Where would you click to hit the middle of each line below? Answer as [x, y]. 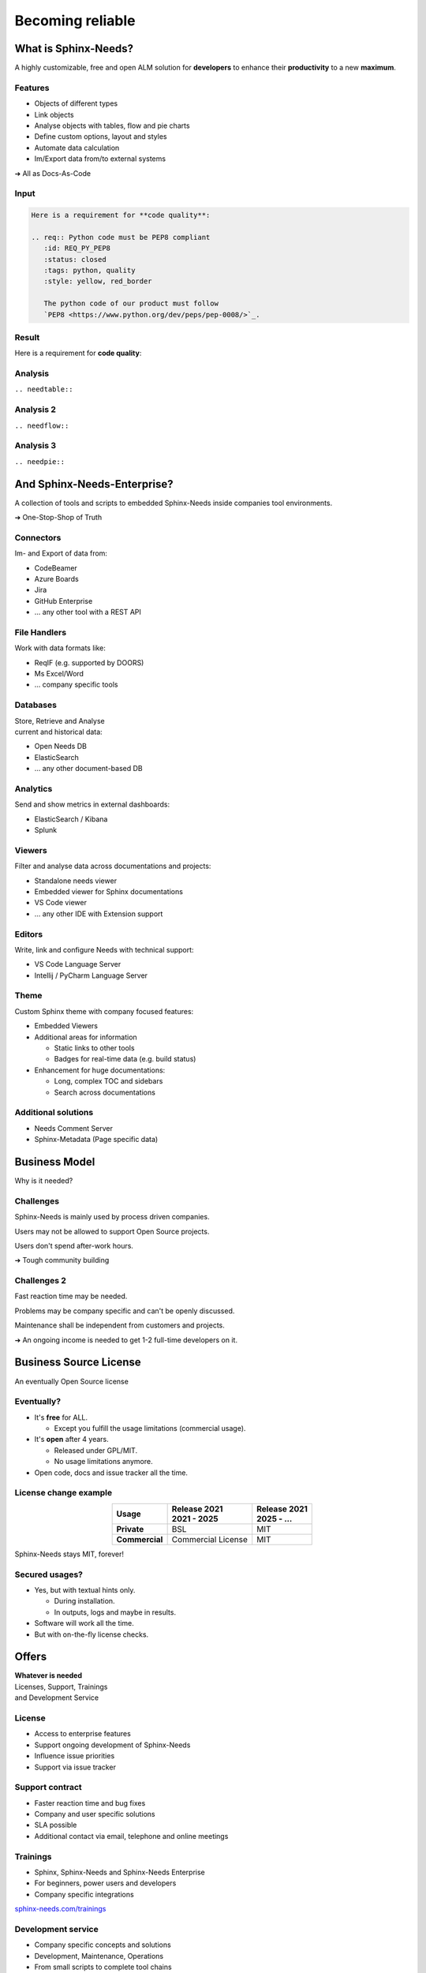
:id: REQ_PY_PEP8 [77, 248]
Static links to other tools [94, 1048]
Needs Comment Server [74, 1128]
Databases [35, 705]
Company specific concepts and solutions [103, 1945]
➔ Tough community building [62, 1260]
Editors [29, 934]
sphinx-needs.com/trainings [60, 1909]
